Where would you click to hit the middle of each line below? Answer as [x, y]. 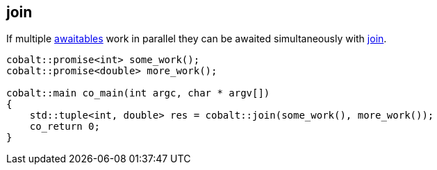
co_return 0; [65, 127]
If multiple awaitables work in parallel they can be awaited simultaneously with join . [197, 39]
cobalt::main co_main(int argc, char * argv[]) [138, 93]
